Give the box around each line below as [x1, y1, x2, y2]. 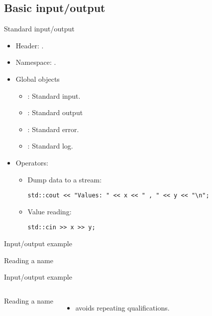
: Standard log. [27, 141, 73, 151]
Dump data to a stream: [27, 174, 102, 184]
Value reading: [27, 206, 72, 216]
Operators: [15, 157, 48, 167]
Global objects [15, 73, 60, 84]
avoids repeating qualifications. [75, 302, 170, 313]
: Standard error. [27, 124, 79, 134]
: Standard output [27, 107, 83, 118]
